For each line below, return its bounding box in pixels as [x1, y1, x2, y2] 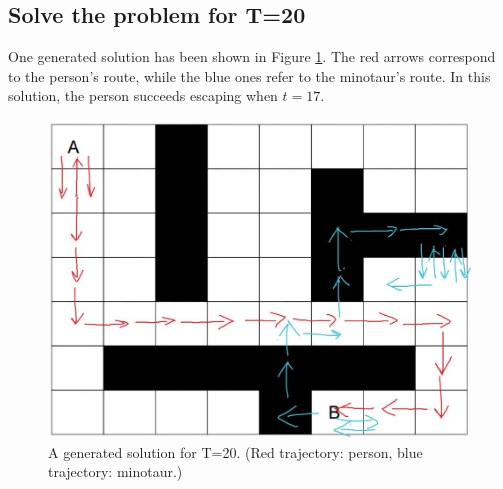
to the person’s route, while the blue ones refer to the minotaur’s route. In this [8, 65, 491, 86]
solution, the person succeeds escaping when [8, 85, 278, 106]
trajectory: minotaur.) [48, 461, 183, 482]
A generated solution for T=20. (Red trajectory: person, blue [48, 441, 423, 462]
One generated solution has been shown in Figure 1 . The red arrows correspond [8, 46, 496, 67]
